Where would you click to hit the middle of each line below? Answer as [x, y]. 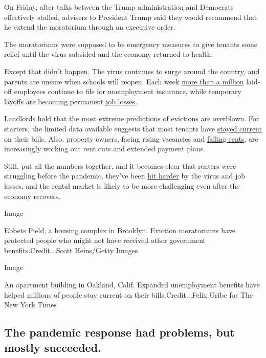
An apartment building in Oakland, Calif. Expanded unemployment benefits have [132, 285]
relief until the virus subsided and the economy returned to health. [109, 54]
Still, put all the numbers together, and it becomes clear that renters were [120, 165]
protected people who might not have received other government [105, 240]
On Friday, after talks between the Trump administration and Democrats [119, 7]
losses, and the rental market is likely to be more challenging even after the [122, 185]
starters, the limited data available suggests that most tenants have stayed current [133, 128]
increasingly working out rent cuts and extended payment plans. [105, 149]
